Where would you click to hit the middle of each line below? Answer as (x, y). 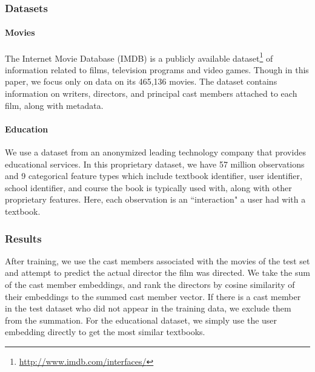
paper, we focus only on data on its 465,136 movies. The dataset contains (141, 81)
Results (23, 238)
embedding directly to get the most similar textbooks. (105, 332)
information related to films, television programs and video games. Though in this (157, 69)
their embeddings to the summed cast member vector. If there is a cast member (153, 296)
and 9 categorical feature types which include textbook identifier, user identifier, (154, 176)
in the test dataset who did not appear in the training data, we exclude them (148, 308)
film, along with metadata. (54, 105)
